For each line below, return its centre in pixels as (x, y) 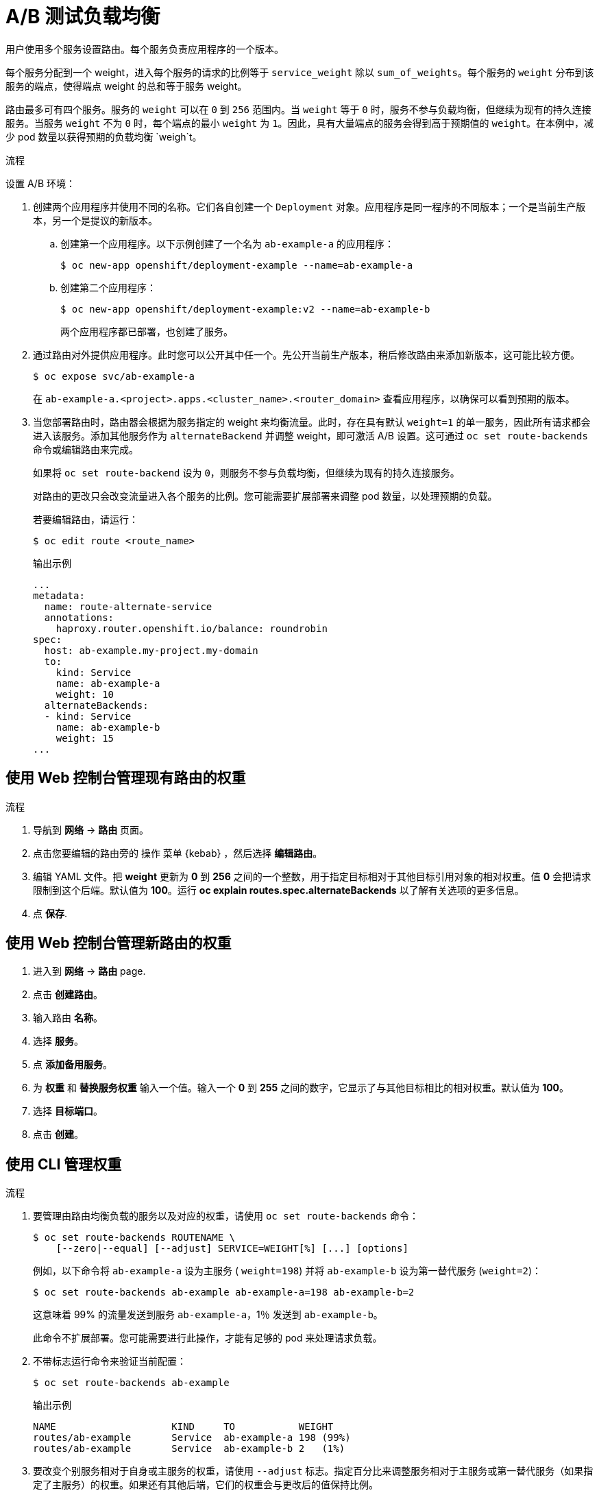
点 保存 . (50, 913)
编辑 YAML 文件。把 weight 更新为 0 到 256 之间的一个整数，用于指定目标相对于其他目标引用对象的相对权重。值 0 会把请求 (312, 876)
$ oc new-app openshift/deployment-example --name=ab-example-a (237, 265)
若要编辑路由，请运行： (86, 519)
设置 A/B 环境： (41, 183)
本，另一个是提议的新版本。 (95, 220)
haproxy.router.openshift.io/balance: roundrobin (192, 628)
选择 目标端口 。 (68, 1111)
